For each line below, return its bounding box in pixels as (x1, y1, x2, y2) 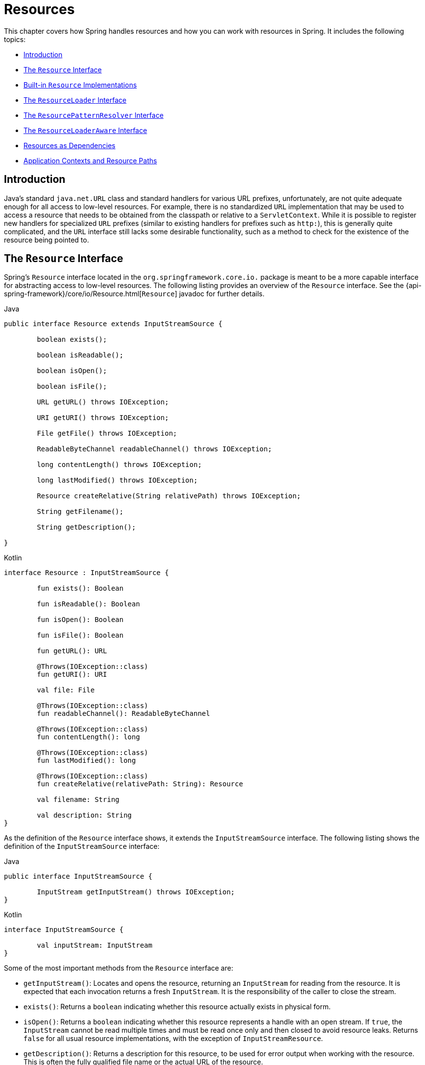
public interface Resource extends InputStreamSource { (4, 320, 223, 328)
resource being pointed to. (4, 235, 89, 244)
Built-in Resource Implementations (23, 80, 137, 89)
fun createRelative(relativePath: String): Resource (37, 780, 243, 788)
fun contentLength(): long (37, 733, 140, 741)
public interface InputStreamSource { (4, 872, 153, 881)
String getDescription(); (37, 523, 136, 532)
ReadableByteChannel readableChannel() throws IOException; (37, 445, 272, 453)
